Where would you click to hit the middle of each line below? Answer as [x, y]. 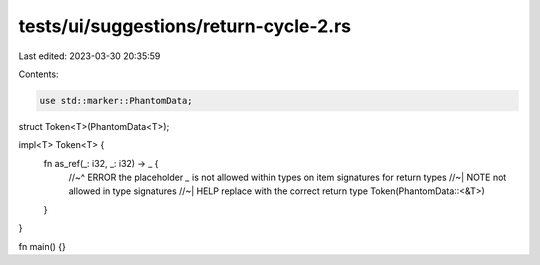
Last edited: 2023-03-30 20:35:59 [89, 56]
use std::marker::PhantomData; [116, 100]
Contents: [38, 74]
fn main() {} [42, 246]
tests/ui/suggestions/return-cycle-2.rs [185, 26]
